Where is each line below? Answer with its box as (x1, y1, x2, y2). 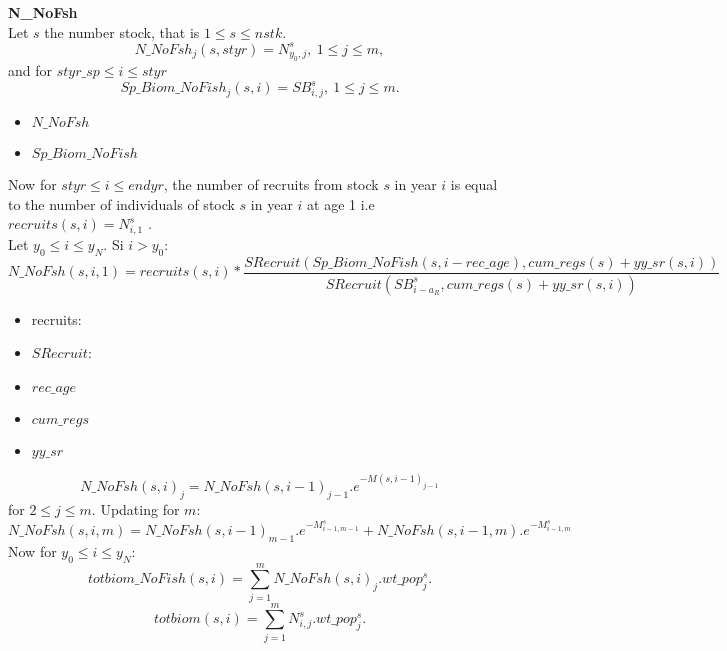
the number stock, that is (44, 21, 200, 42)
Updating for (100, 499, 180, 520)
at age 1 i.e (307, 193, 375, 214)
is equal (450, 174, 498, 195)
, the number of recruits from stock (163, 174, 379, 195)
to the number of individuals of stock (8, 193, 235, 214)
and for (8, 60, 53, 81)
